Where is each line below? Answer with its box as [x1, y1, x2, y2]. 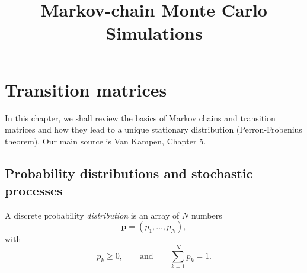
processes [5, 181, 63, 200]
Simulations [105, 21, 203, 45]
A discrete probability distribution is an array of [5, 208, 180, 221]
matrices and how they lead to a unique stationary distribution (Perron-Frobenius [5, 123, 302, 136]
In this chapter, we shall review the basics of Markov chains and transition [5, 111, 276, 124]
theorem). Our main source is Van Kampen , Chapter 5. [5, 134, 206, 147]
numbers [191, 208, 222, 221]
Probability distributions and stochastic [5, 163, 253, 182]
